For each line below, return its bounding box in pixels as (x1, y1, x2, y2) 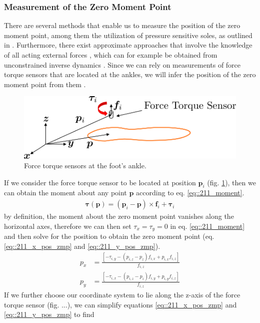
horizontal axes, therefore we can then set (4, 220, 131, 231)
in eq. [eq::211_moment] (170, 220, 245, 231)
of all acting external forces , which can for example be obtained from (4, 50, 217, 60)
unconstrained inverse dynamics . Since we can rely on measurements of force (4, 59, 241, 70)
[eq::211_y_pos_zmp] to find (4, 309, 94, 319)
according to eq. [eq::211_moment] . (136, 187, 244, 198)
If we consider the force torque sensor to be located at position (4, 177, 196, 187)
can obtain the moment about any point (4, 187, 127, 198)
